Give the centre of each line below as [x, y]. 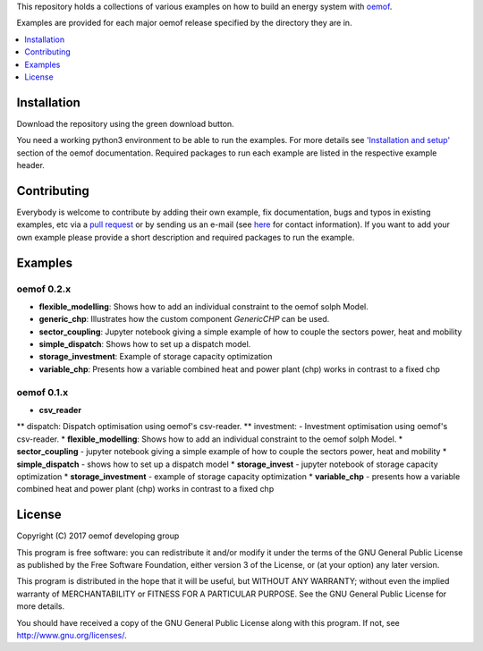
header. [30, 165]
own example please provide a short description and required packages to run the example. [186, 237]
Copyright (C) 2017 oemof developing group [98, 536]
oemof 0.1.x [42, 392]
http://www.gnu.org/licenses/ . [72, 635]
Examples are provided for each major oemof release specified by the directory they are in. [184, 23]
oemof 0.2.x [44, 289]
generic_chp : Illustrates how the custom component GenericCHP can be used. [184, 319]
